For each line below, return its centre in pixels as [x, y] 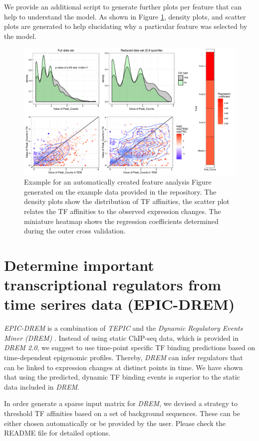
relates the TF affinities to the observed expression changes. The [123, 211]
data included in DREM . [42, 386]
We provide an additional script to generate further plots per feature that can [123, 6]
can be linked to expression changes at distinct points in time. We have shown [124, 367]
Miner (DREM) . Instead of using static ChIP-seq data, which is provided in [121, 337]
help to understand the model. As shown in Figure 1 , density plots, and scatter [125, 16]
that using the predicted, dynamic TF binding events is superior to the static [122, 377]
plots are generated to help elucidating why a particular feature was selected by [126, 26]
